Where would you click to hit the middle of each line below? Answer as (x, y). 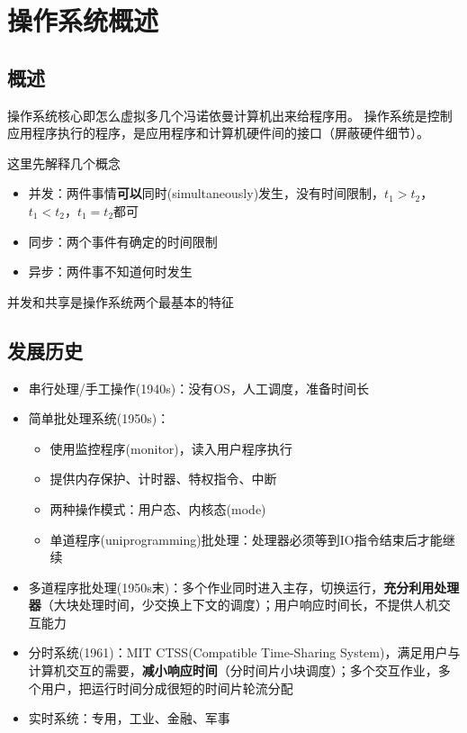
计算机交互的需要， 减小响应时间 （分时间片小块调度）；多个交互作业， (233, 670)
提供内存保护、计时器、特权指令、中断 (163, 479)
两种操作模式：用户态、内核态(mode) (158, 508)
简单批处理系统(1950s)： (99, 418)
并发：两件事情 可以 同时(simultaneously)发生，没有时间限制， (207, 193)
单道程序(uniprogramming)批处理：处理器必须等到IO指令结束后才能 (246, 539)
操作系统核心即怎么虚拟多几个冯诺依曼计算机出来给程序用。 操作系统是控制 (230, 115)
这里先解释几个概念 (64, 163)
